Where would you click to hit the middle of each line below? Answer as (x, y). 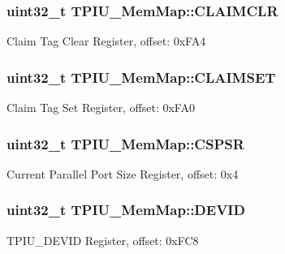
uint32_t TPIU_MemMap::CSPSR (125, 143)
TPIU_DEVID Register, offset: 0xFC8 (103, 240)
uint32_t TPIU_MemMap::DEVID (126, 210)
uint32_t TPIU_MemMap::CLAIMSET (141, 77)
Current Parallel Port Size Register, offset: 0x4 (123, 173)
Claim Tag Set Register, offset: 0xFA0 (101, 108)
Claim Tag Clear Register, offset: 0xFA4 (106, 41)
